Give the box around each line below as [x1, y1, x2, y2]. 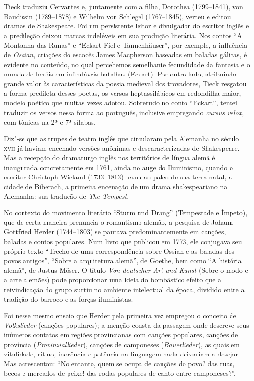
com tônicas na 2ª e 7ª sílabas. [4, 117, 96, 127]
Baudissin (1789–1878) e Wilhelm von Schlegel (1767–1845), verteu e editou [4, 11, 231, 21]
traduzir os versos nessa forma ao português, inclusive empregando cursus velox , [4, 107, 244, 117]
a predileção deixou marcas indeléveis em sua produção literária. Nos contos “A [4, 30, 242, 40]
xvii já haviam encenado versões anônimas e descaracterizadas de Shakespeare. [4, 143, 240, 153]
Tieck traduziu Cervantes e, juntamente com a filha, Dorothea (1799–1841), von [4, 1, 243, 11]
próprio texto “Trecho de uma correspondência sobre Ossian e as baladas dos [4, 246, 234, 256]
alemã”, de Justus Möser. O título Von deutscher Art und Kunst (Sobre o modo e [4, 265, 248, 275]
